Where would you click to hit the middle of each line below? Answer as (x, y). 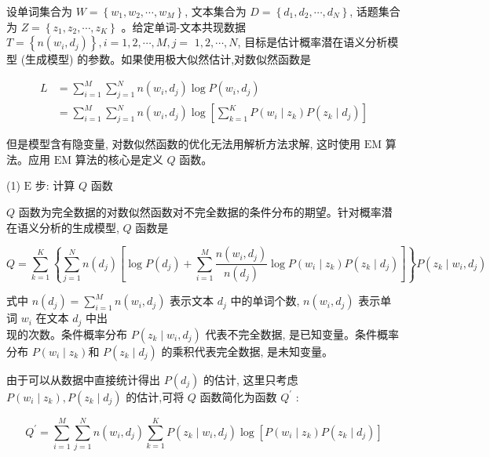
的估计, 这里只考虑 (250, 379)
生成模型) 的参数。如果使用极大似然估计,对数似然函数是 (168, 59)
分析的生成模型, (79, 227)
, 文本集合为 (216, 11)
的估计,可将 (155, 396)
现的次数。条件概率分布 (67, 334)
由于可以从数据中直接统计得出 (83, 379)
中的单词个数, (265, 301)
